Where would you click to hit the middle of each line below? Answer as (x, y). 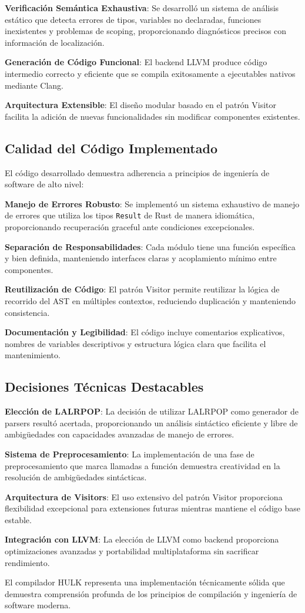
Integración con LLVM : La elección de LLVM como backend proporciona (142, 539)
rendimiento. (27, 562)
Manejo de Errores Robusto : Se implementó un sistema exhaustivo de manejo (152, 203)
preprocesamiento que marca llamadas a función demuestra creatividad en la (143, 465)
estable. (18, 519)
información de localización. (55, 42)
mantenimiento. (33, 355)
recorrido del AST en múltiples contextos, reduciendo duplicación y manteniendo (150, 300)
